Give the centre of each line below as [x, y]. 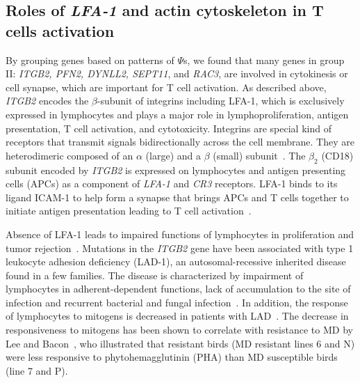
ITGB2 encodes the [47, 101]
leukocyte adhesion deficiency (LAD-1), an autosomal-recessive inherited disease [176, 261]
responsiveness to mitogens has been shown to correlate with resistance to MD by [179, 330]
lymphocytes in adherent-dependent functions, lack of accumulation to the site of [178, 289]
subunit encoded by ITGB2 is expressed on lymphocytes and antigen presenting [176, 170]
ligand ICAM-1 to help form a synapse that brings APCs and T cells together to [177, 197]
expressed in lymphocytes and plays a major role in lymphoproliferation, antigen [177, 114]
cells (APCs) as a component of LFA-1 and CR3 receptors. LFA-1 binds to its [172, 183]
